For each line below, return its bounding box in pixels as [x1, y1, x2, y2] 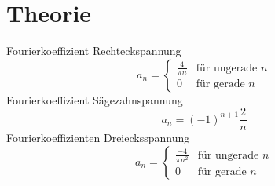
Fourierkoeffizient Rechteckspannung [6, 42, 181, 59]
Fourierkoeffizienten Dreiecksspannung [6, 129, 190, 146]
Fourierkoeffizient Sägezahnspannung [6, 91, 183, 108]
